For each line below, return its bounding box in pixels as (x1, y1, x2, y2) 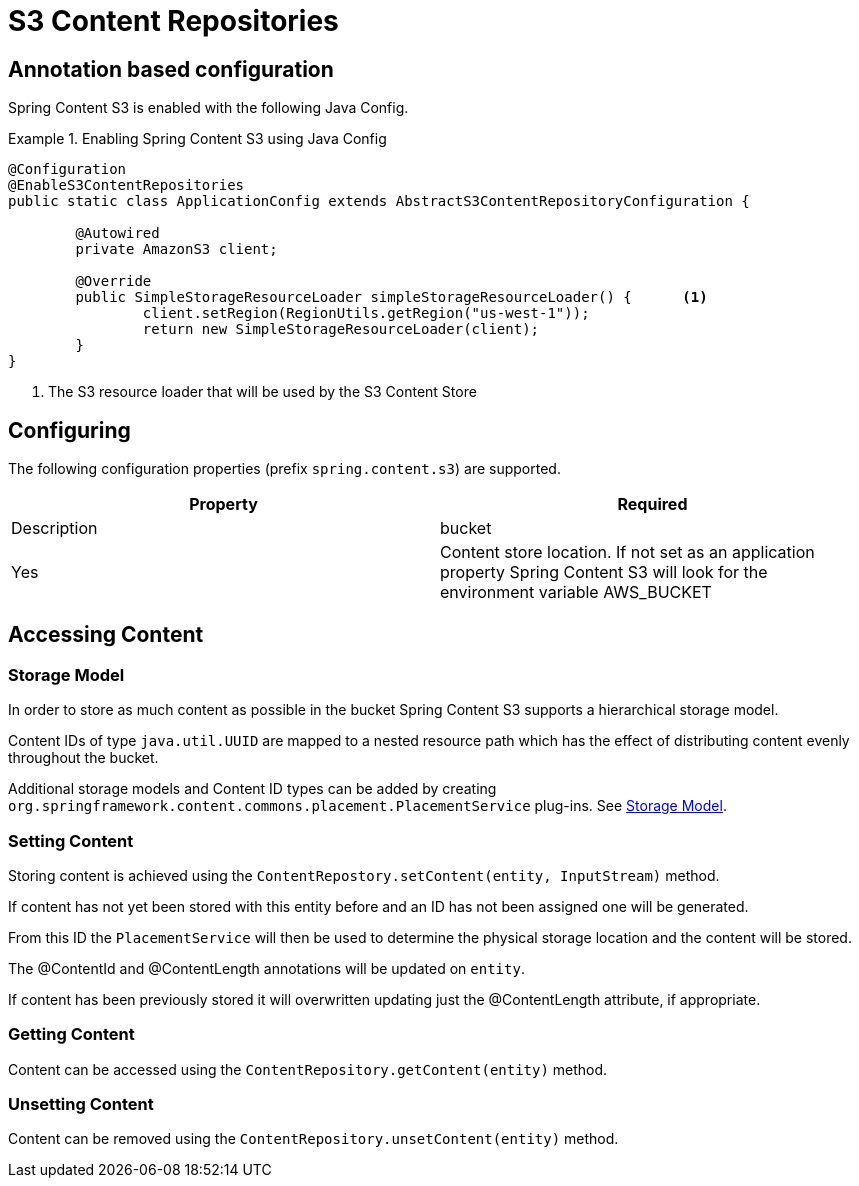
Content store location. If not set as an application (440, 542, 815, 563)
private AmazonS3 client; (75, 241, 278, 258)
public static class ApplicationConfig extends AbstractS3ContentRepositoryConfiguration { (8, 193, 750, 210)
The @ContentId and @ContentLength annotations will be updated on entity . (8, 959, 525, 977)
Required (617, 494, 688, 515)
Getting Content (8, 1024, 135, 1045)
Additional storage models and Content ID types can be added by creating (8, 780, 497, 798)
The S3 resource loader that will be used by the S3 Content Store (48, 383, 477, 401)
